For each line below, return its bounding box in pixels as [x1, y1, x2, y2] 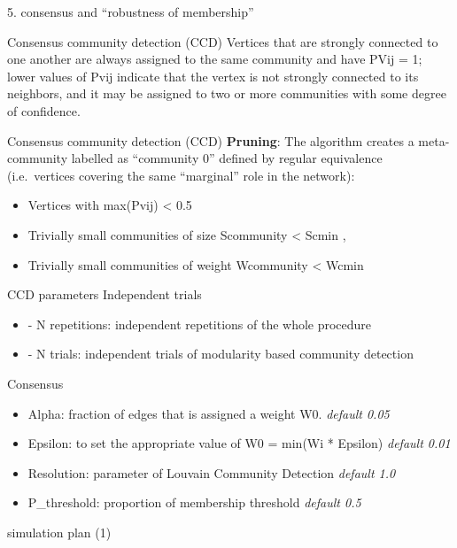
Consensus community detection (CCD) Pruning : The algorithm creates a [7, 131, 414, 150]
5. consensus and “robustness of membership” [7, 3, 254, 20]
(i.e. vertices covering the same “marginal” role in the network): [7, 166, 355, 184]
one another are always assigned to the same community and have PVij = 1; [7, 50, 422, 68]
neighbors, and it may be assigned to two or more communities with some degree [7, 84, 446, 103]
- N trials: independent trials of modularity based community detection [27, 344, 414, 363]
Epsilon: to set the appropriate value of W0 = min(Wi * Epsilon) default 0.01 [27, 434, 451, 452]
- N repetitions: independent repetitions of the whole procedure [27, 314, 372, 333]
